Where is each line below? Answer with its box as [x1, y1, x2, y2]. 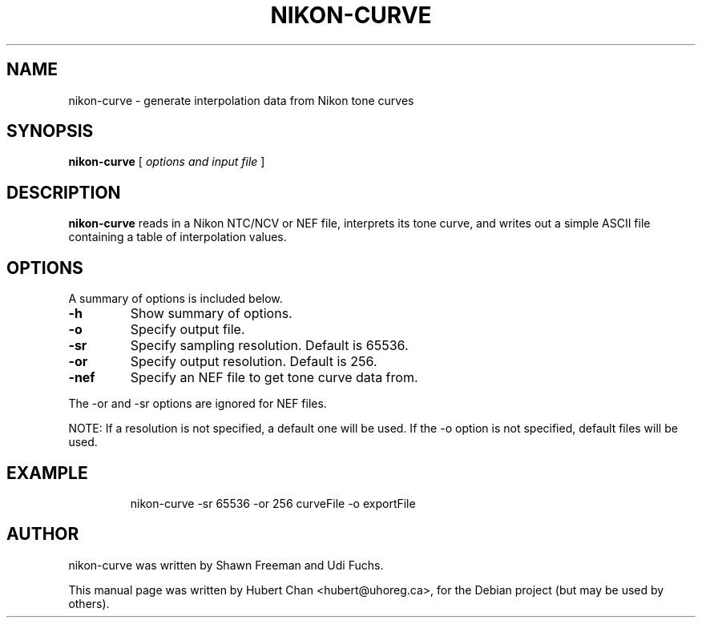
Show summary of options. [130, 305, 292, 322]
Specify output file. [130, 321, 245, 338]
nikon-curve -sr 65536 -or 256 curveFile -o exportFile [130, 496, 416, 510]
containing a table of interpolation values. [68, 230, 287, 244]
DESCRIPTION [6, 182, 121, 203]
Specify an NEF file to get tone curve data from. [130, 369, 418, 386]
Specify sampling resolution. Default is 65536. [130, 337, 409, 354]
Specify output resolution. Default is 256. [130, 353, 377, 370]
